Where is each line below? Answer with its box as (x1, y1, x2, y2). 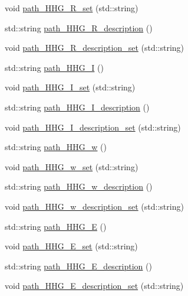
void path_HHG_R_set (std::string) (5, 2, 138, 14)
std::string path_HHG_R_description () (5, 21, 153, 34)
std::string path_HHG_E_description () (5, 259, 152, 272)
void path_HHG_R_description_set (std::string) (5, 41, 184, 54)
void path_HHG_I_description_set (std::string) (5, 121, 181, 133)
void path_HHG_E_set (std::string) (5, 240, 138, 252)
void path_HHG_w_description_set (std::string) (5, 200, 184, 212)
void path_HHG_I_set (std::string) (5, 81, 136, 93)
